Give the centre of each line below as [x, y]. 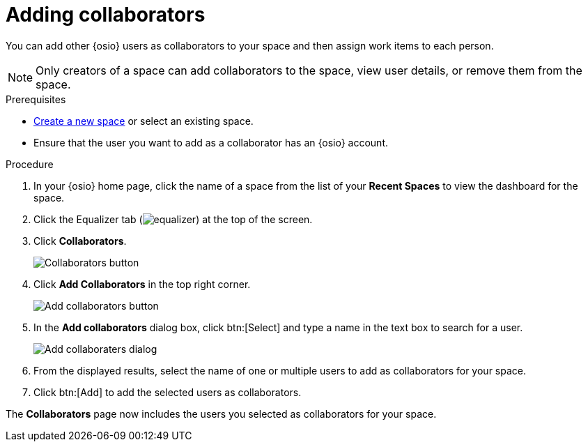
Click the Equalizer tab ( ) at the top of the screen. [173, 219]
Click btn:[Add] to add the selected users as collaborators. [168, 392]
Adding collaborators [106, 15]
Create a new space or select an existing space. [144, 121]
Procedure [30, 164]
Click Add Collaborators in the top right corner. [142, 284]
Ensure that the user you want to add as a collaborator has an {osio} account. [211, 142]
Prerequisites [36, 99]
